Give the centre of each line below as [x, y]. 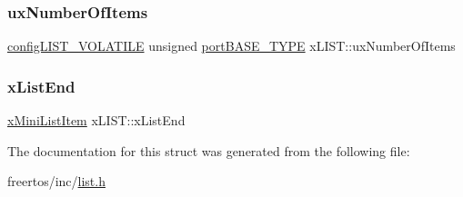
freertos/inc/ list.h [56, 181]
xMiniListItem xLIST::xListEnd [96, 120]
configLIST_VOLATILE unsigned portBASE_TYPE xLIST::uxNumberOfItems [231, 46]
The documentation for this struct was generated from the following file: [209, 150]
